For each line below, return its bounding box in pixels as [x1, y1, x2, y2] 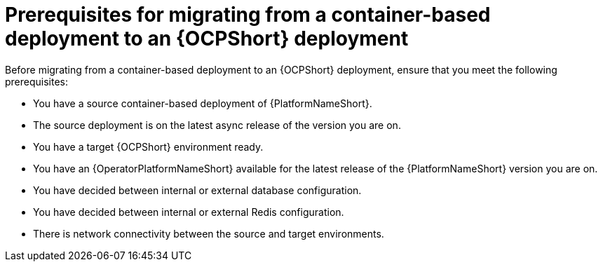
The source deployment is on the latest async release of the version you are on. [33, 118, 401, 131]
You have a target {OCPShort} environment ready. [33, 140, 264, 153]
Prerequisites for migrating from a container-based [5, 3, 491, 27]
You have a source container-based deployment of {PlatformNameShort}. [33, 97, 372, 109]
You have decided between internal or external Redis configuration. [33, 205, 344, 218]
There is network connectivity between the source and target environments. [33, 227, 384, 240]
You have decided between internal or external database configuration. [33, 184, 362, 196]
